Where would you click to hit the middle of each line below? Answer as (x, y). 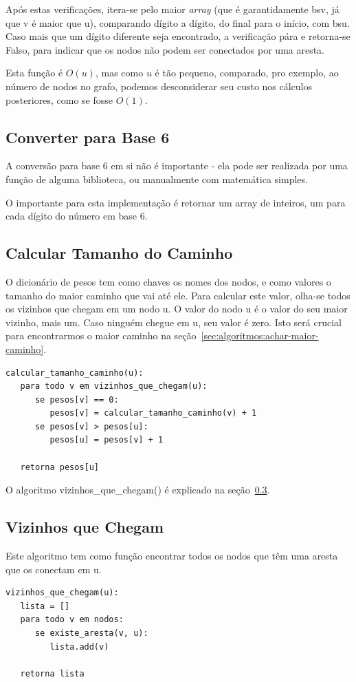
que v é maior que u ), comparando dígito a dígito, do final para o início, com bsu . (178, 22)
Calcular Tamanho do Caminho (119, 253)
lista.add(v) (79, 647)
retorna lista (52, 673)
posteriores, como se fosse (59, 99)
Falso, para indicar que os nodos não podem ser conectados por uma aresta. (165, 49)
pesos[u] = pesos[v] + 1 (107, 440)
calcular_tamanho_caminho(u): (75, 373)
